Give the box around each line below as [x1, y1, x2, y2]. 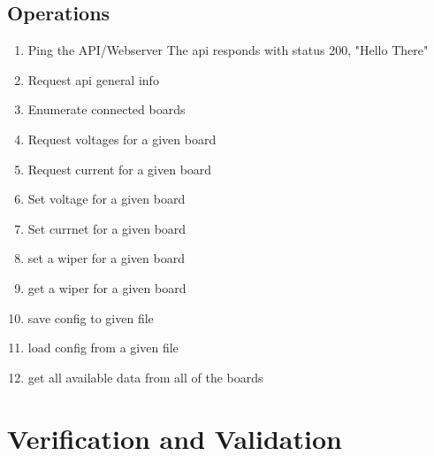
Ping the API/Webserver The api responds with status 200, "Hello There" [27, 41, 429, 59]
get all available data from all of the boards [27, 367, 263, 386]
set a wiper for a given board [27, 249, 185, 267]
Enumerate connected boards [27, 100, 186, 119]
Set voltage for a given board [27, 189, 186, 208]
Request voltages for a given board [27, 129, 217, 148]
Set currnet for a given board [27, 219, 187, 237]
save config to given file [27, 308, 154, 327]
